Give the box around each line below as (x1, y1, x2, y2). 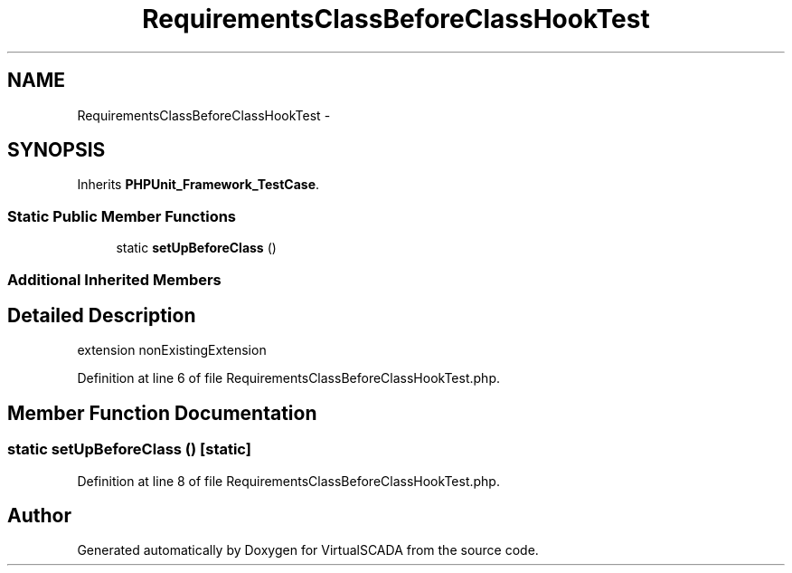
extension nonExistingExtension (77, 342, 267, 358)
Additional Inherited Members (7, 270, 222, 289)
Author (7, 504, 71, 528)
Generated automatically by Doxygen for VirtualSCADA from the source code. (77, 542, 539, 559)
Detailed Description (7, 303, 196, 327)
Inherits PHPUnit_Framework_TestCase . (77, 177, 320, 193)
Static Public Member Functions (7, 206, 237, 225)
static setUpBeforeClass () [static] (7, 440, 251, 459)
